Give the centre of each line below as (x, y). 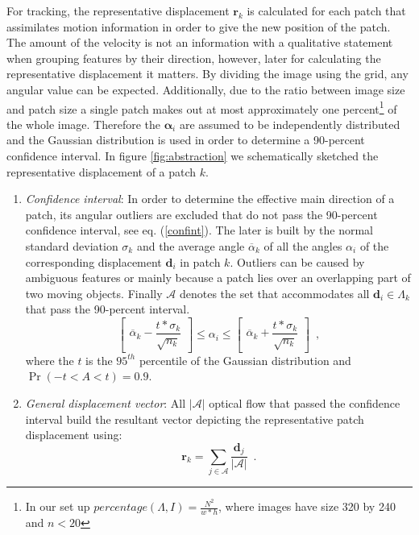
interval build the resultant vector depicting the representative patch (195, 419)
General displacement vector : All (106, 403)
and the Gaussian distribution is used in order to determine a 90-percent (186, 140)
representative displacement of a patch (102, 171)
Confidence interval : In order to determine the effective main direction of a (210, 199)
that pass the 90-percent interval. (108, 309)
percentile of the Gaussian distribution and (245, 360)
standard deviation (72, 245)
